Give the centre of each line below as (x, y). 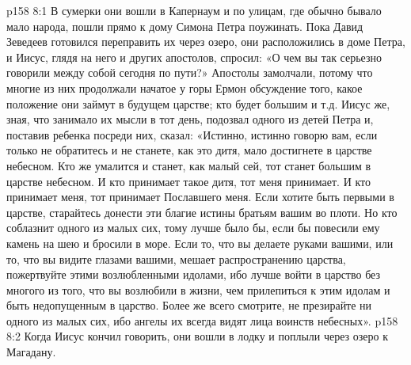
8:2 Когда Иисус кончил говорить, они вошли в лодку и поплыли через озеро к (198, 336)
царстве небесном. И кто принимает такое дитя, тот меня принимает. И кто (188, 181)
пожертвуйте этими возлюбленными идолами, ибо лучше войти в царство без (194, 274)
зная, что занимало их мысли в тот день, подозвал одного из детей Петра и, (190, 119)
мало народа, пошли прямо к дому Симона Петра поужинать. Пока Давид (185, 26)
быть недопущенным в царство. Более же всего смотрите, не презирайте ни (189, 305)
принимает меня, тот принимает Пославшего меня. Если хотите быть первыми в (200, 197)
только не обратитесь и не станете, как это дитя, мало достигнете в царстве (189, 150)
